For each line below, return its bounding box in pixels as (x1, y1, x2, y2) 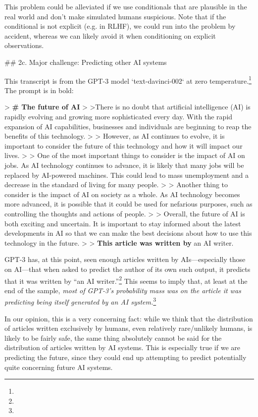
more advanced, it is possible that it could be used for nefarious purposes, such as (4, 199, 253, 209)
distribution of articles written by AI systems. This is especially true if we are (4, 342, 240, 353)
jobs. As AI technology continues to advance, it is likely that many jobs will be (4, 159, 244, 170)
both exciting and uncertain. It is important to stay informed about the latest (4, 218, 241, 228)
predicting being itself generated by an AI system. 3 (4, 295, 156, 307)
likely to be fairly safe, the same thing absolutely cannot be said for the (4, 332, 222, 343)
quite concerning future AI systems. (4, 362, 113, 372)
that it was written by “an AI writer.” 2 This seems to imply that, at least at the (4, 274, 248, 286)
